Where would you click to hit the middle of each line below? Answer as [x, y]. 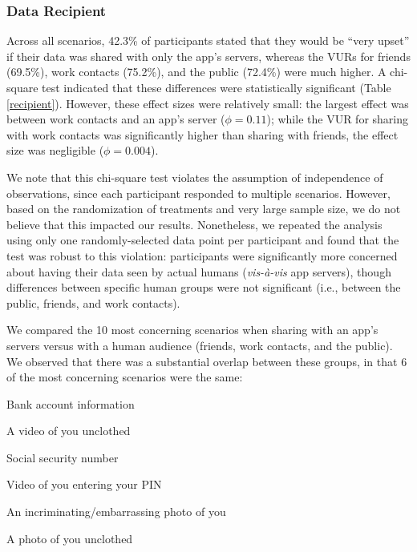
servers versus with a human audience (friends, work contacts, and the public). [200, 345]
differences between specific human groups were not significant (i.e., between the [204, 287]
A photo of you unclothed [70, 538]
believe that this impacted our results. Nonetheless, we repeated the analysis [194, 224]
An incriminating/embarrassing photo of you [116, 512]
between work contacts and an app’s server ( [116, 119]
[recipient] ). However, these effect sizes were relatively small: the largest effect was [208, 103]
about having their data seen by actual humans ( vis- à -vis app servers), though [199, 271]
